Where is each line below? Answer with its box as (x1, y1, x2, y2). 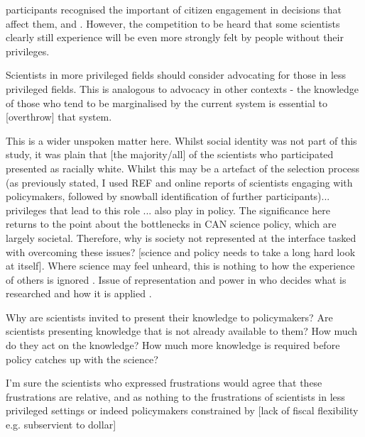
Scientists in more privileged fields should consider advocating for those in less (6, 67, 347, 82)
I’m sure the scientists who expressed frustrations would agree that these (6, 375, 322, 390)
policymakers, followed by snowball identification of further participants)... (6, 189, 330, 204)
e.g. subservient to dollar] (6, 417, 116, 432)
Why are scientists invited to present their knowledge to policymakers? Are (6, 309, 333, 324)
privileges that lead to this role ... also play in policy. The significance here (6, 202, 330, 217)
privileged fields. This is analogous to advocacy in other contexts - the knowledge (6, 81, 359, 96)
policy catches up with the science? (6, 351, 158, 366)
